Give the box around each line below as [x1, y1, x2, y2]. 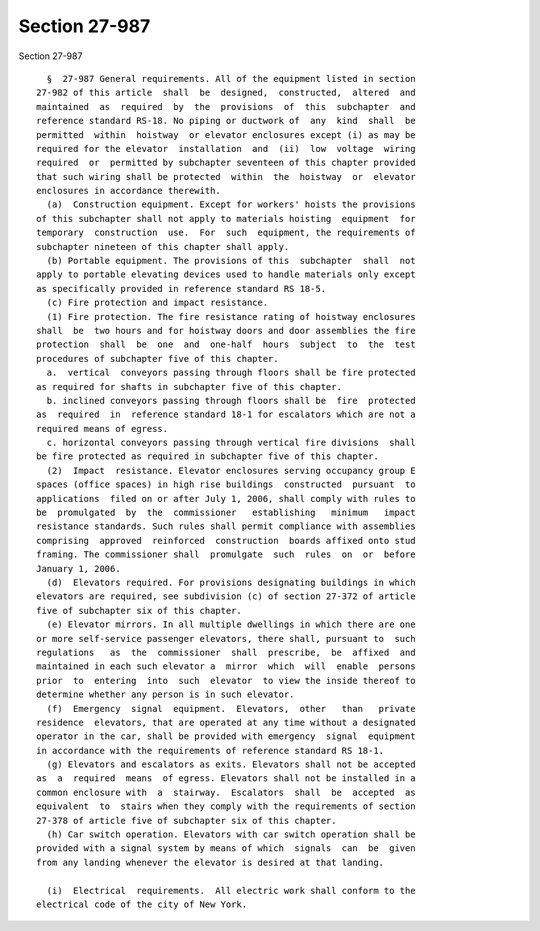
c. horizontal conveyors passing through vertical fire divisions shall [46, 437, 416, 449]
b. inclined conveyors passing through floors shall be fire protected [46, 395, 416, 406]
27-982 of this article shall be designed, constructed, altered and [36, 87, 416, 99]
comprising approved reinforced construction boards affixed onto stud [36, 535, 416, 546]
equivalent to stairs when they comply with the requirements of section [36, 801, 416, 812]
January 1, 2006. [36, 563, 121, 574]
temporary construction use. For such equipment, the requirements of [36, 227, 416, 239]
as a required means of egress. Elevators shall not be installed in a [36, 773, 416, 784]
